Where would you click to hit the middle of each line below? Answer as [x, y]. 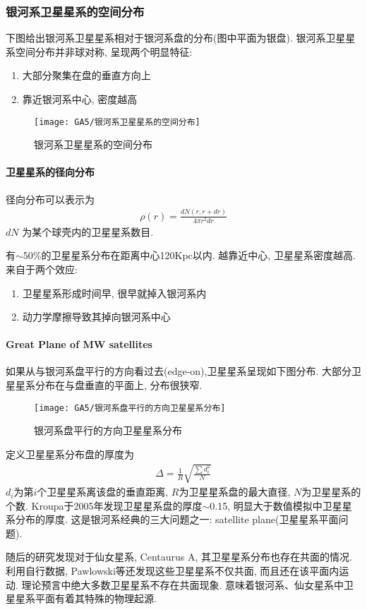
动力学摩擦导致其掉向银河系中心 [96, 317]
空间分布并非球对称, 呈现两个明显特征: [104, 51]
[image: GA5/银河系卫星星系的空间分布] [117, 122]
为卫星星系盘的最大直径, [235, 492]
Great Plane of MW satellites [79, 344]
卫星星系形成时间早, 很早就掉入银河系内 [114, 293]
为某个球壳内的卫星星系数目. [88, 231]
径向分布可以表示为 [50, 199]
